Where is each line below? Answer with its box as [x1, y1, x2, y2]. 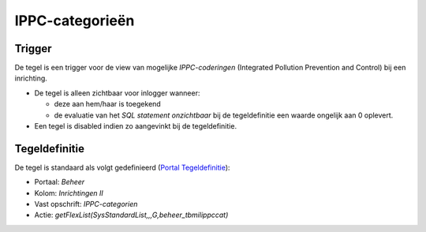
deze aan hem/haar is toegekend [54, 99, 161, 109]
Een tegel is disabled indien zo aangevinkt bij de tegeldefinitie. [34, 122, 237, 131]
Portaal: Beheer [34, 178, 85, 187]
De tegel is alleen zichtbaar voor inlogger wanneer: [34, 88, 200, 98]
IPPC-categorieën [14, 12, 135, 29]
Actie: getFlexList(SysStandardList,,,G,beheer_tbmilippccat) [34, 210, 229, 220]
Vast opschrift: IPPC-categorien [34, 200, 138, 209]
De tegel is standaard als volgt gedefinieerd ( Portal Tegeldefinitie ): [14, 163, 230, 172]
